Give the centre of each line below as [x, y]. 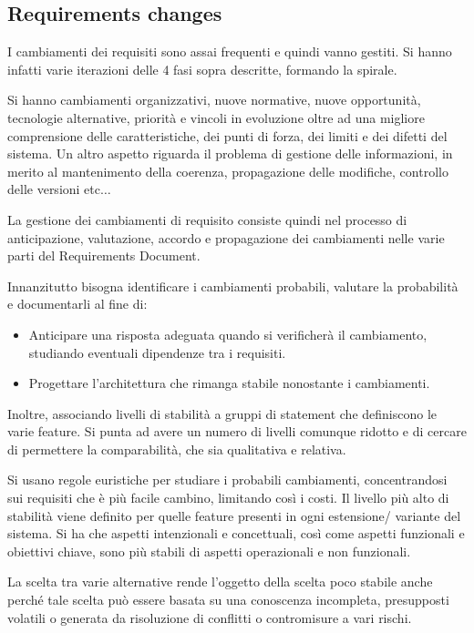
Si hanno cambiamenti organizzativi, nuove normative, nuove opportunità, [214, 100]
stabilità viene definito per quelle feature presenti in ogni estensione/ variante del [234, 515]
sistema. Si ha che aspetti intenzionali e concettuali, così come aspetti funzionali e [236, 533]
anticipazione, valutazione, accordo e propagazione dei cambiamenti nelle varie [226, 237]
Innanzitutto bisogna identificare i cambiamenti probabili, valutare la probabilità [233, 286]
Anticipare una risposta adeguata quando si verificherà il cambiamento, [228, 334]
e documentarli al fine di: [77, 304]
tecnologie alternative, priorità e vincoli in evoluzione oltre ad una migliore [216, 117]
